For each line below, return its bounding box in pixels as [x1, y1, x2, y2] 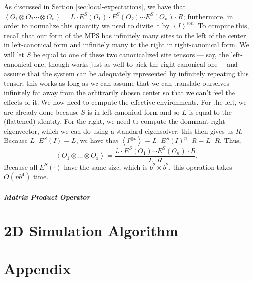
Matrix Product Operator [4, 192, 90, 202]
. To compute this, [194, 20, 249, 31]
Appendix [4, 259, 71, 279]
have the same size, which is [64, 161, 148, 172]
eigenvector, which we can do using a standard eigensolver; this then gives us [4, 125, 234, 136]
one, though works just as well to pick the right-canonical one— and [34, 59, 238, 69]
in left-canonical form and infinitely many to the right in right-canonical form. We [4, 40, 249, 50]
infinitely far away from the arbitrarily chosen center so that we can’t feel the [4, 87, 235, 98]
